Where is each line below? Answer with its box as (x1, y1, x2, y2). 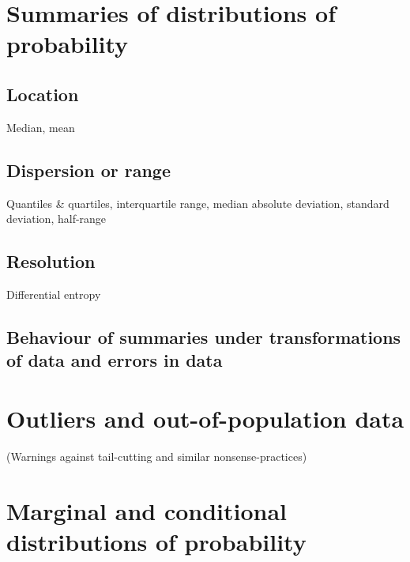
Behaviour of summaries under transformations (6, 324, 401, 349)
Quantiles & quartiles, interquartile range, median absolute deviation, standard (6, 194, 389, 211)
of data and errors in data (6, 348, 223, 372)
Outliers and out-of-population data (6, 402, 404, 434)
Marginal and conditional (6, 494, 288, 526)
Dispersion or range (6, 157, 171, 182)
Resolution (6, 249, 96, 273)
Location (6, 81, 79, 106)
